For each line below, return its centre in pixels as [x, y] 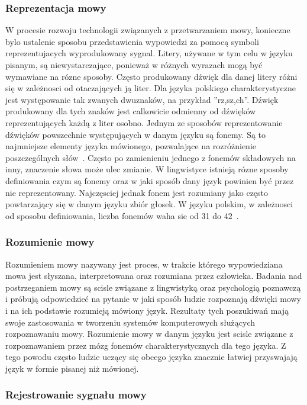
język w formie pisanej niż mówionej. [72, 368]
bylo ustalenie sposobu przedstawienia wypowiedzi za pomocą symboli [132, 41]
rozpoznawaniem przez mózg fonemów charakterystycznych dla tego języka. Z [146, 345]
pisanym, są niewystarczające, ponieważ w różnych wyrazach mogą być [134, 65]
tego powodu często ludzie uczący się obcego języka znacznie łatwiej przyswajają [151, 357]
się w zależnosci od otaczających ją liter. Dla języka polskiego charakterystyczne [151, 88]
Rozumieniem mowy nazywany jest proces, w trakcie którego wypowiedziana [144, 264]
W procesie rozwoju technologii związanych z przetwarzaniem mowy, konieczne [148, 30]
